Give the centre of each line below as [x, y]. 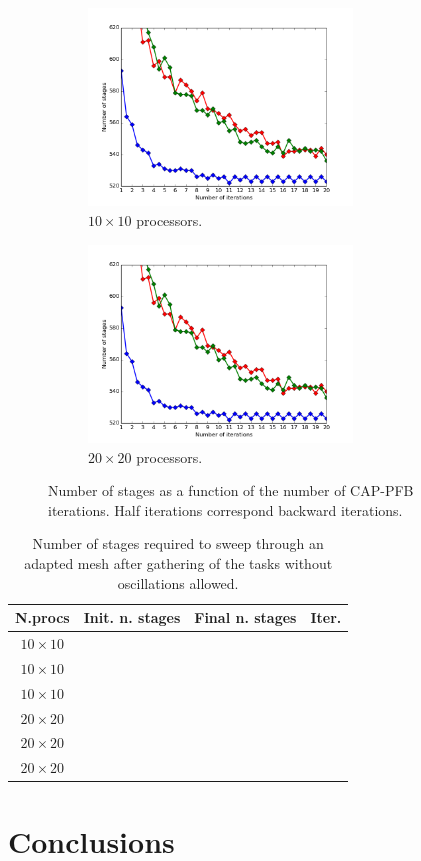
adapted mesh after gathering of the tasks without [178, 563]
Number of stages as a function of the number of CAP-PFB [231, 490]
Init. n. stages [132, 617]
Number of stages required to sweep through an [178, 543]
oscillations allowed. [178, 582]
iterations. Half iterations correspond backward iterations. [225, 509]
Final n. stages [245, 617]
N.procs [42, 617]
